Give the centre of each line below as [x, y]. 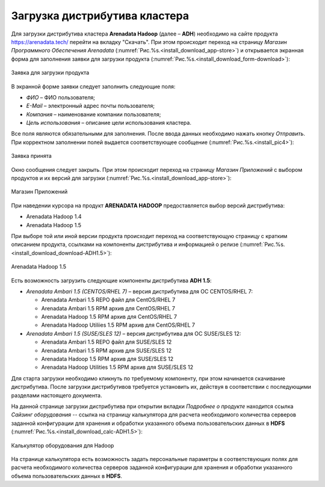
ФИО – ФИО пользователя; [61, 97]
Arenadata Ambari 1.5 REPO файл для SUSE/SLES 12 [107, 342]
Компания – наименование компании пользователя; [94, 114]
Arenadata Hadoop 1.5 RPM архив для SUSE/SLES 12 [107, 359]
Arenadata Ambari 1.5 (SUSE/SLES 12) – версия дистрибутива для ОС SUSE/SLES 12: [134, 333]
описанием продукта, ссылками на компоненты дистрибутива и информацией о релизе [125, 245]
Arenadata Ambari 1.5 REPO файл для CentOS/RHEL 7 [108, 300]
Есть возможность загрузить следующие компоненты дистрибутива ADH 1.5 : [111, 280]
